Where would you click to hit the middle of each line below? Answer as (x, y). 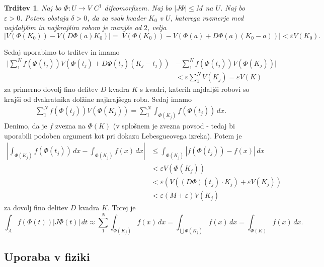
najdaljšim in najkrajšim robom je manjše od (73, 27)
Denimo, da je (26, 126)
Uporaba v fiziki (47, 256)
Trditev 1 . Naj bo (33, 8)
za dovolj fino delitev (36, 208)
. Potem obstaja (45, 17)
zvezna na (70, 126)
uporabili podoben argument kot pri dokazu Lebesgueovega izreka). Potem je (123, 135)
